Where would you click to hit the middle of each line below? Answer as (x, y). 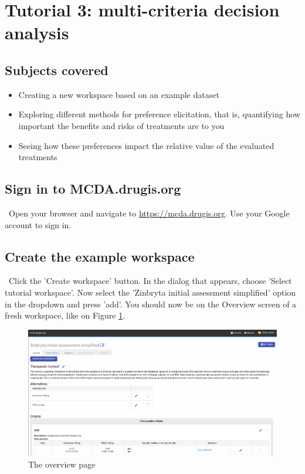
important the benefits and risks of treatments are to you (121, 125)
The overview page (62, 464)
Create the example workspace (100, 256)
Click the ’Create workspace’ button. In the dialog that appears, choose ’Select (150, 281)
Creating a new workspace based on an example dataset (119, 94)
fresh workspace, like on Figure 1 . (65, 315)
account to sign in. (38, 224)
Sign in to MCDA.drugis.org (93, 189)
